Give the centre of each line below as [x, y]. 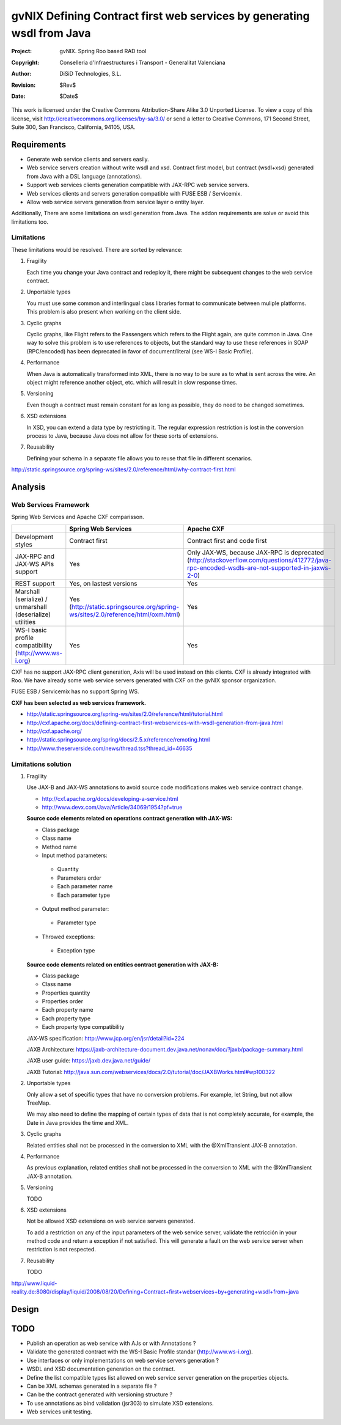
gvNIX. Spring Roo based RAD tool [103, 51]
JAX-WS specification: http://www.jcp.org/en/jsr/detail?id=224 [105, 1038]
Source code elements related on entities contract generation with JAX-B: [123, 964]
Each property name [68, 1010]
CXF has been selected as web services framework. [79, 702]
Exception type [76, 951]
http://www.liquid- [34, 1283]
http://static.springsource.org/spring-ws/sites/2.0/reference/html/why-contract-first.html [124, 469]
